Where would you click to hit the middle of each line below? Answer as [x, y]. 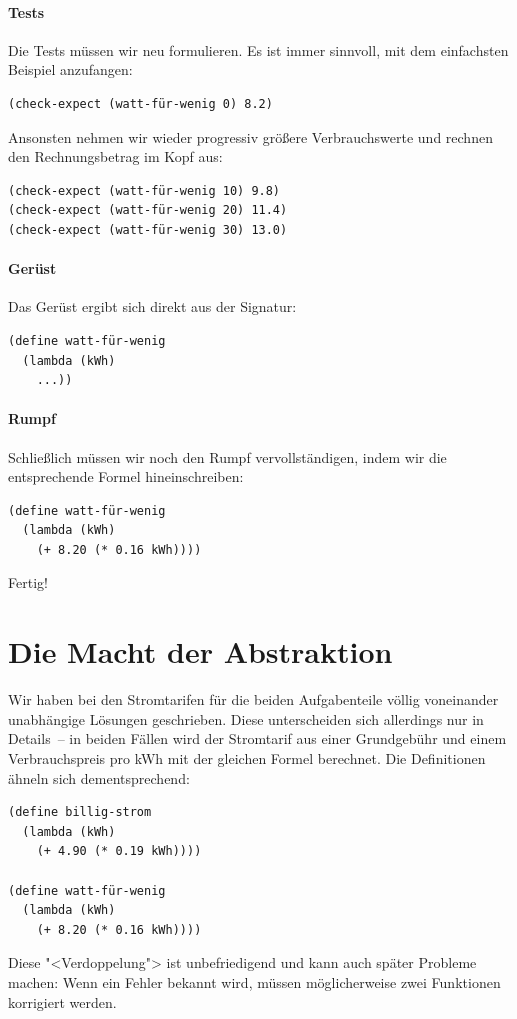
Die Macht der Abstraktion [200, 651]
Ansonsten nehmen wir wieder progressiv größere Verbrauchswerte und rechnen [250, 136]
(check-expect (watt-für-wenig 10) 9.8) [144, 190]
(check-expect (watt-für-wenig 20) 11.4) [148, 210]
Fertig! [28, 582]
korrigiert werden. [62, 1001]
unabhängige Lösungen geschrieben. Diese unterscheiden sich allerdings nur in [246, 718]
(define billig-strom [80, 812]
